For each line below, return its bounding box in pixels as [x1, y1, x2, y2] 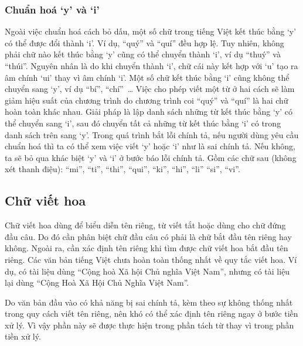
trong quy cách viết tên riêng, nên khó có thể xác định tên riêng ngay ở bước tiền [5, 307, 298, 320]
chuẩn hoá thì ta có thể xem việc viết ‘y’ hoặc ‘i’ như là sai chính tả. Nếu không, [5, 140, 295, 152]
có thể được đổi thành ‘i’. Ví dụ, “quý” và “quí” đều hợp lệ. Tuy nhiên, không [5, 36, 284, 49]
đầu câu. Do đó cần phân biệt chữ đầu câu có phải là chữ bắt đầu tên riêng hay [5, 230, 292, 242]
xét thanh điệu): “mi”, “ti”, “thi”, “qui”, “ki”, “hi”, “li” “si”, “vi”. [5, 163, 240, 175]
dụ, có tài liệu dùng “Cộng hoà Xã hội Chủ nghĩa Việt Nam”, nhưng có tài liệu [5, 265, 290, 277]
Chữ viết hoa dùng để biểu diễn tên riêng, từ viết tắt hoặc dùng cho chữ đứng [5, 219, 286, 231]
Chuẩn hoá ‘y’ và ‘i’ [5, 2, 100, 16]
